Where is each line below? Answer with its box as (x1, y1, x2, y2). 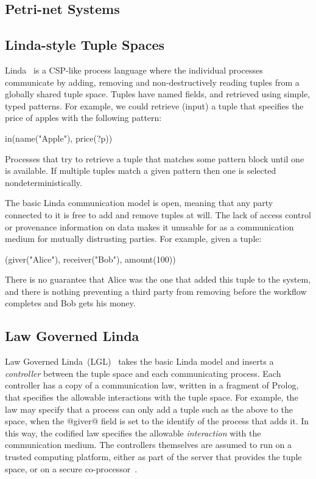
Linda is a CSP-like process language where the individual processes (5, 63, 263, 76)
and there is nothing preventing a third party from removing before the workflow (5, 284, 307, 297)
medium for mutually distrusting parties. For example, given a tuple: (5, 232, 262, 245)
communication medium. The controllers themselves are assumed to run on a (5, 438, 292, 451)
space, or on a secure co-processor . (5, 462, 138, 475)
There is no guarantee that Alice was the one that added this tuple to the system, (5, 273, 311, 286)
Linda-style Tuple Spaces (5, 35, 164, 54)
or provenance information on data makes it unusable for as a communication (5, 220, 294, 233)
